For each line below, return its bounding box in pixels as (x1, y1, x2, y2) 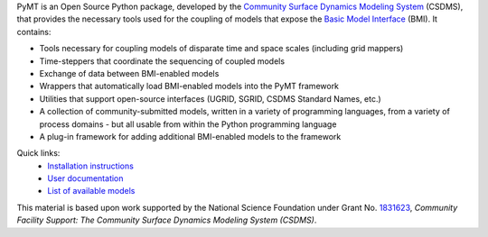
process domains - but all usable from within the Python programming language (39, 118, 337, 130)
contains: (16, 26, 52, 37)
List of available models (47, 186, 136, 196)
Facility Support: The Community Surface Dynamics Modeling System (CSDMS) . (16, 214, 317, 225)
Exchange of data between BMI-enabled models (39, 68, 220, 78)
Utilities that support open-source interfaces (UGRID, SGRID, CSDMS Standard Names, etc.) (39, 93, 381, 104)
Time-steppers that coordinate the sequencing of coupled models (39, 55, 285, 67)
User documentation (47, 173, 124, 184)
